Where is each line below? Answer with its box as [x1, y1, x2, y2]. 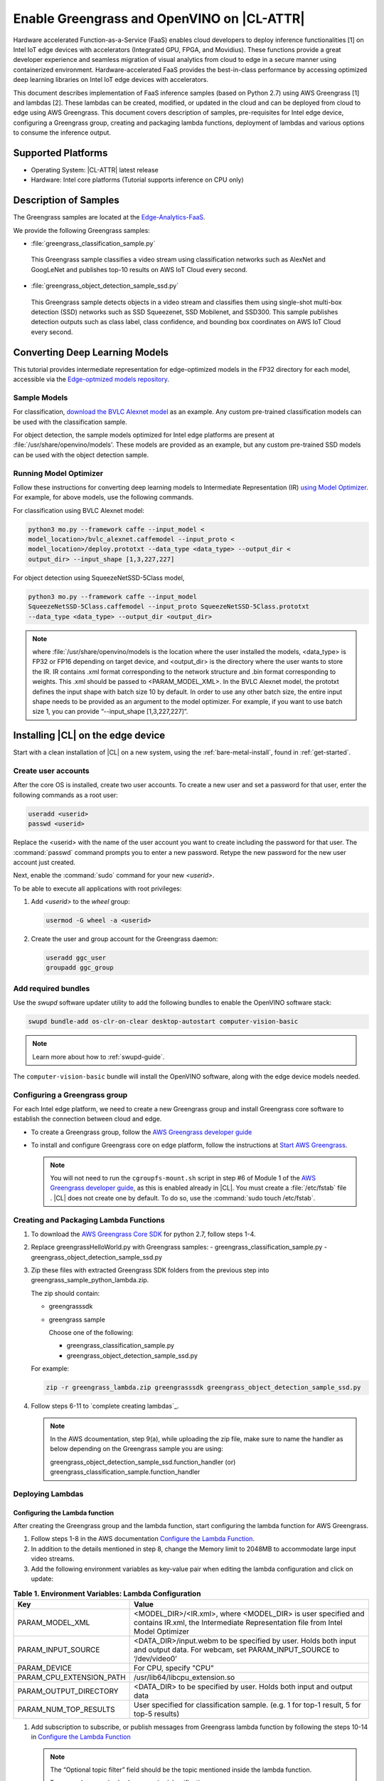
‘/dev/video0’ [134, 1653, 178, 1663]
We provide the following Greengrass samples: [13, 226, 151, 234]
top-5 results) [134, 1708, 180, 1718]
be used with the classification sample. [13, 417, 127, 426]
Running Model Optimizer [13, 468, 103, 478]
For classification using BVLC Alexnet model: [13, 506, 145, 514]
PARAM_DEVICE [17, 1663, 73, 1673]
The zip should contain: [31, 1289, 100, 1297]
